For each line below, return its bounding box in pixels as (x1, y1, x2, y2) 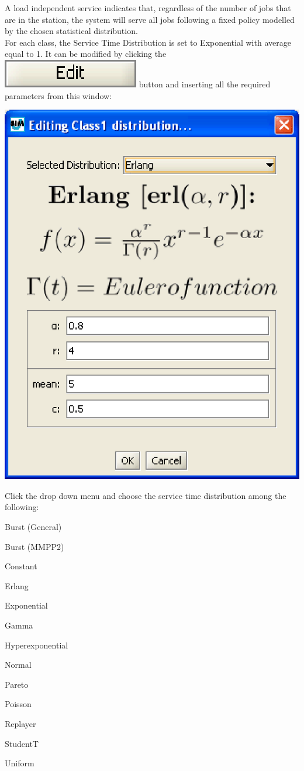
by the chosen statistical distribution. (5, 25, 138, 37)
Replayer (5, 718, 36, 730)
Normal (5, 658, 32, 671)
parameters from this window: (5, 89, 112, 101)
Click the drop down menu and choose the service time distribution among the (5, 489, 286, 501)
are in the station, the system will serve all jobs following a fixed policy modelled (5, 13, 295, 25)
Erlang (5, 579, 29, 592)
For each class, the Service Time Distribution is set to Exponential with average (5, 36, 291, 48)
